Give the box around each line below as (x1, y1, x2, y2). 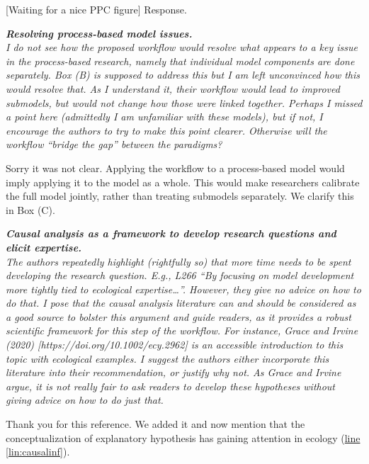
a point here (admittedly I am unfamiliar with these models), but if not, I (6, 109, 323, 124)
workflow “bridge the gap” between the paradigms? (6, 137, 222, 152)
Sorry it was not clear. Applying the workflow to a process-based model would (6, 160, 345, 175)
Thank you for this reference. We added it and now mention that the (6, 417, 305, 431)
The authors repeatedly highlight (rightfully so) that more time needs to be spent (6, 254, 351, 268)
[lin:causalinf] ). (6, 444, 70, 459)
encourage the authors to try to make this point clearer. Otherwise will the (6, 123, 327, 137)
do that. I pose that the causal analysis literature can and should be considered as (6, 295, 356, 310)
